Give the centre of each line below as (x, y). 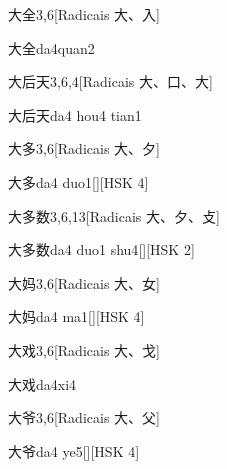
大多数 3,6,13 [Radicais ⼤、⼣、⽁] (114, 215)
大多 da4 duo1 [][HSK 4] (78, 181)
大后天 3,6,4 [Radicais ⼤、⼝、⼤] (110, 81)
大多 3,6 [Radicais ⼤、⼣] (84, 148)
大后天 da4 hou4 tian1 (75, 114)
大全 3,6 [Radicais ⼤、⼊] (84, 14)
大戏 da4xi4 (42, 383)
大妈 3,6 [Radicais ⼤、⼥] (84, 282)
